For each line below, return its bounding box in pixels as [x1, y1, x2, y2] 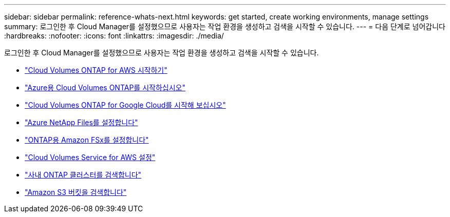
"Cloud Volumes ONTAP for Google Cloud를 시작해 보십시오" [25, 101, 226, 109]
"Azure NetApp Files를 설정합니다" [25, 118, 138, 127]
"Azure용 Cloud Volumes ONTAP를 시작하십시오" [25, 83, 185, 92]
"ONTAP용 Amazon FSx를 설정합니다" [25, 135, 149, 144]
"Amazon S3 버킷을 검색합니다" [25, 188, 127, 196]
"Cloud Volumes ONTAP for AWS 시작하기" [25, 66, 167, 74]
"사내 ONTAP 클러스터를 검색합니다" [25, 170, 142, 179]
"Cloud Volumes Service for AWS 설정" [25, 153, 156, 162]
